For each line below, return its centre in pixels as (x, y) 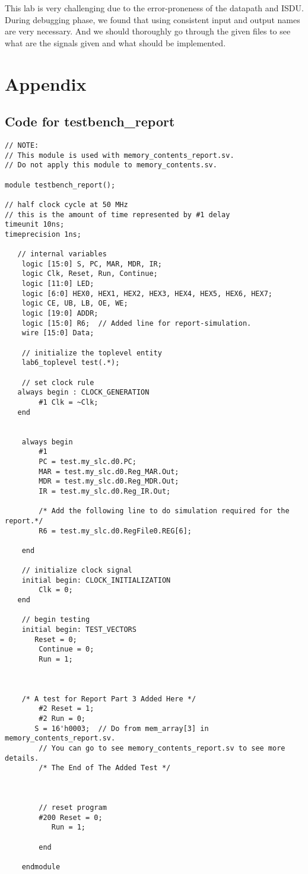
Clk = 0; (56, 590)
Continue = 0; (66, 649)
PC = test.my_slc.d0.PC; (88, 461)
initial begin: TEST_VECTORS (79, 630)
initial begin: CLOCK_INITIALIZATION (96, 580)
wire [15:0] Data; (58, 333)
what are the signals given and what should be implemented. (115, 42)
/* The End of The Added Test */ (105, 768)
